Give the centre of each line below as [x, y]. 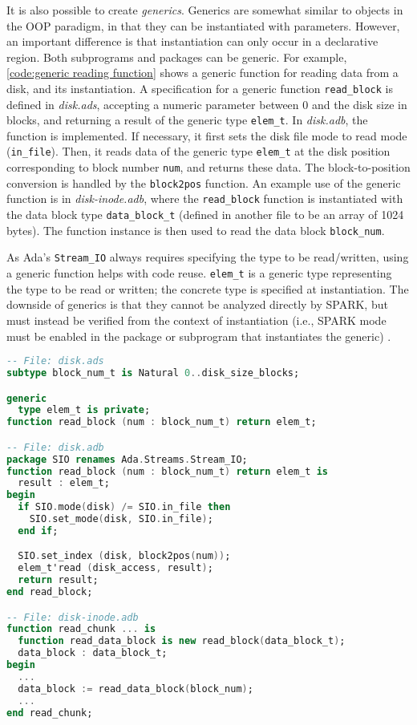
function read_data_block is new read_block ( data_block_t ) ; [182, 641]
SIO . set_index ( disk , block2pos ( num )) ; [124, 556]
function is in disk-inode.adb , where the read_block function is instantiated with [205, 198]
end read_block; [50, 592]
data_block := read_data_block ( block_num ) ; [136, 689]
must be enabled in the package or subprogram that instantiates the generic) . [199, 336]
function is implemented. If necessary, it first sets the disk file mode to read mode [207, 135]
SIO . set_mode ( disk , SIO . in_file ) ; [121, 519]
